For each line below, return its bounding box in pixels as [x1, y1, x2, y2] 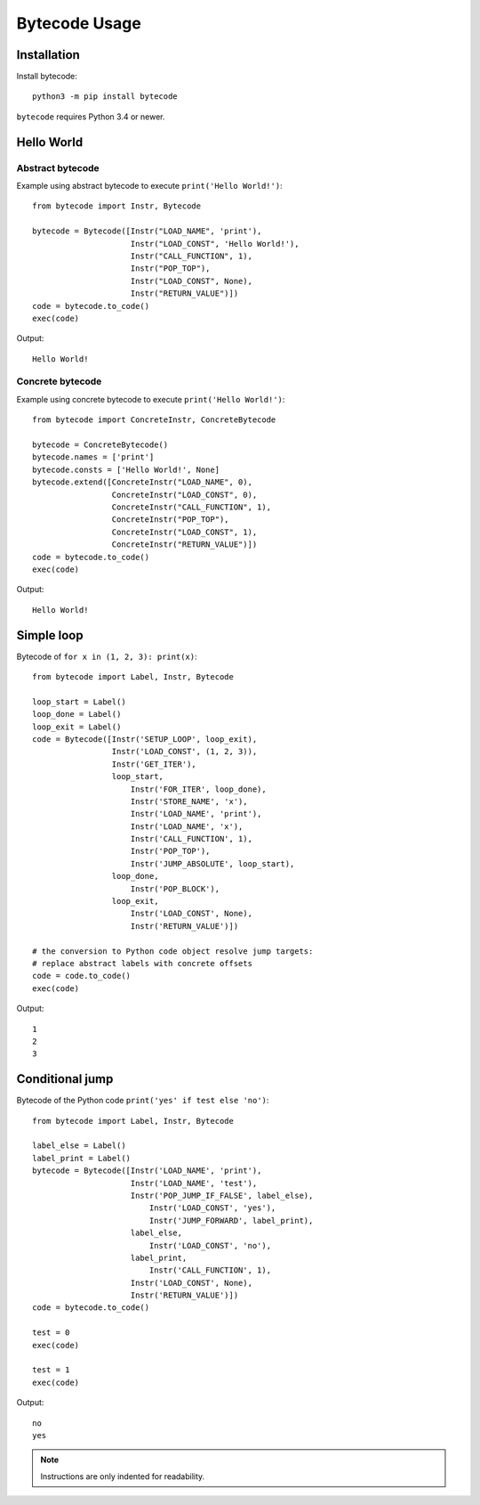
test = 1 [32, 1365, 70, 1375]
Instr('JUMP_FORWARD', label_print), [148, 1216, 314, 1225]
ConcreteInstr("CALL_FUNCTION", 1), [111, 501, 271, 512]
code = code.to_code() [32, 971, 132, 981]
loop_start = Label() [32, 696, 126, 707]
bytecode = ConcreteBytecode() [32, 440, 169, 450]
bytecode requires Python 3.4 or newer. [16, 111, 165, 122]
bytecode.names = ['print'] [32, 452, 155, 462]
